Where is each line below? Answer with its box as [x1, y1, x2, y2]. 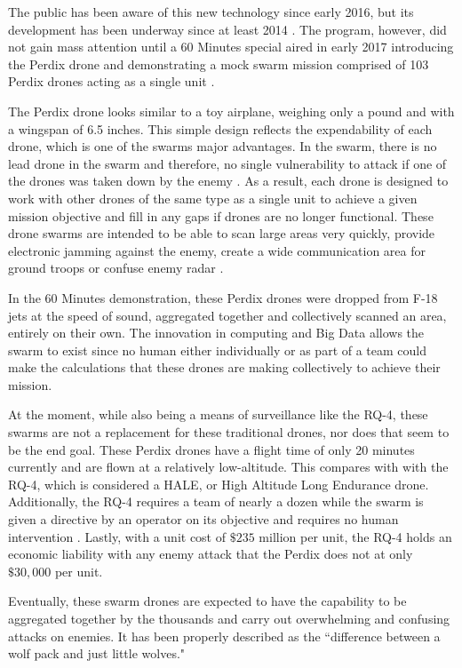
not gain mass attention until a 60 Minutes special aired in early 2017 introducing [8, 37, 454, 56]
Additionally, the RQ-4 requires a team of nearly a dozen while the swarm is [8, 492, 424, 511]
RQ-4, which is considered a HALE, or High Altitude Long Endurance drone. [8, 474, 429, 493]
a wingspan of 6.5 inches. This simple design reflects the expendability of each [8, 119, 433, 138]
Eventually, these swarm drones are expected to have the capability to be [8, 592, 407, 610]
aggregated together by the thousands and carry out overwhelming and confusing [8, 609, 450, 627]
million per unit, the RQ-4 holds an [259, 527, 452, 545]
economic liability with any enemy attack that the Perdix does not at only [8, 545, 413, 563]
